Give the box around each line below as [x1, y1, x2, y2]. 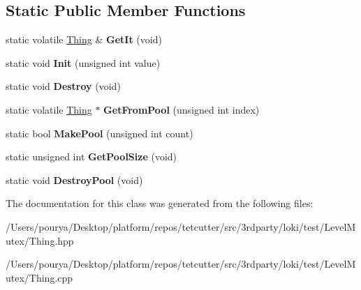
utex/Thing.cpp [6, 270, 73, 284]
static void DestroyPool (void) [6, 172, 143, 187]
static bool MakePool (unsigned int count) [6, 125, 193, 140]
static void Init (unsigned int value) [6, 55, 161, 70]
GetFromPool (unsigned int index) [103, 102, 260, 116]
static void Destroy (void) [6, 79, 121, 93]
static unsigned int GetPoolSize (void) [6, 149, 177, 164]
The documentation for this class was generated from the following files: [6, 196, 314, 211]
